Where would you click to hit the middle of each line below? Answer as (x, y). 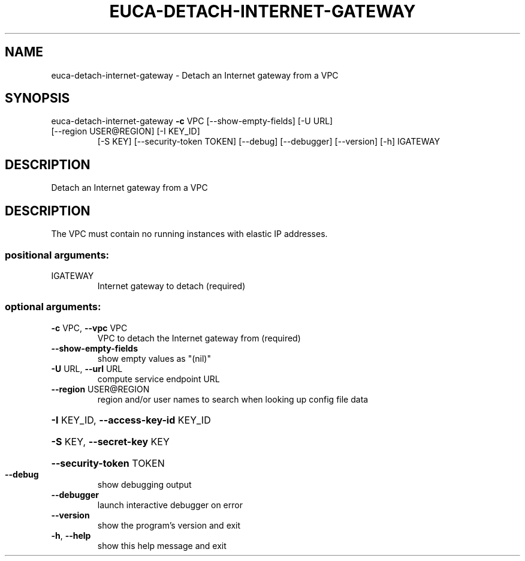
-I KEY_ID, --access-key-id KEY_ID (131, 420)
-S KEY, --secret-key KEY (110, 441)
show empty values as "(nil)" (154, 358)
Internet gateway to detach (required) (171, 286)
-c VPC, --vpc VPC (89, 328)
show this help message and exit (162, 545)
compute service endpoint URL (159, 379)
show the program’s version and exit (169, 525)
